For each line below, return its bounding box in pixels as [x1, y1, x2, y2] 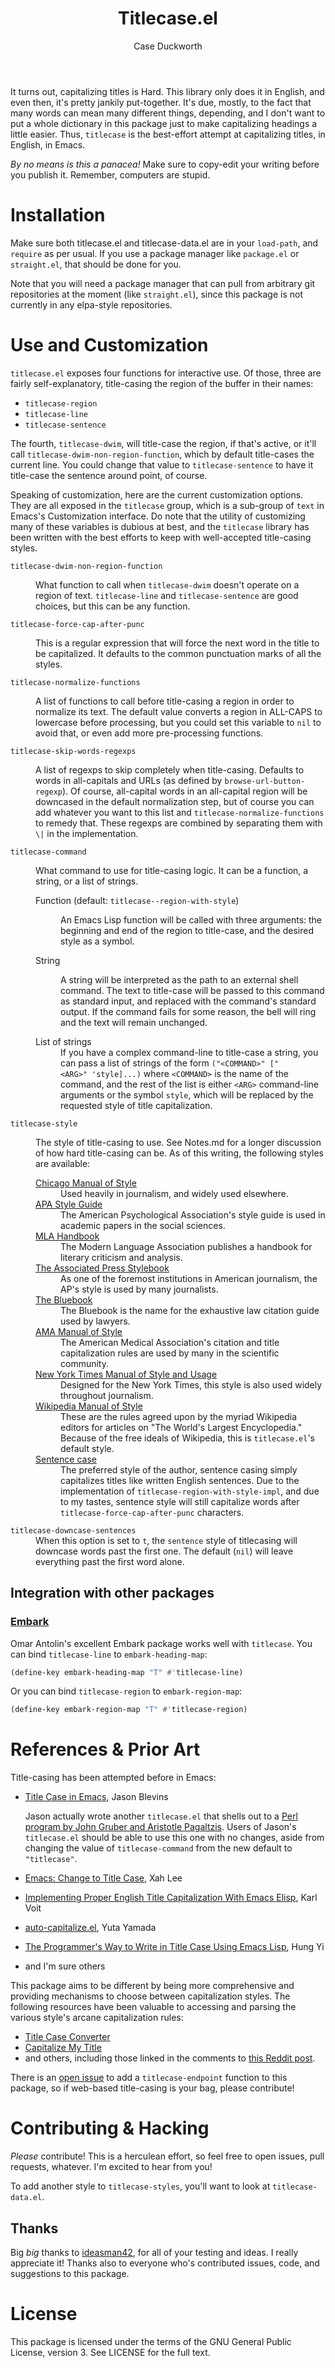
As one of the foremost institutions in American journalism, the [60, 1272, 318, 1284]
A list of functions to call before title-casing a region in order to [35, 695, 295, 707]
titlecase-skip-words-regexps [10, 746, 137, 756]
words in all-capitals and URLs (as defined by [35, 774, 223, 786]
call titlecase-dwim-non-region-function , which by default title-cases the [10, 448, 315, 460]
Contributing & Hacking [10, 2117, 210, 2140]
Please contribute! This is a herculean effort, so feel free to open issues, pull [10, 2150, 325, 2162]
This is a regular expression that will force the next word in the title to [35, 637, 320, 649]
